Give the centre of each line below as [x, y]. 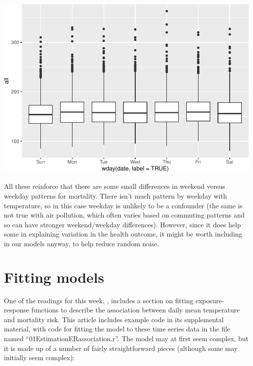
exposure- [210, 300]
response [17, 310]
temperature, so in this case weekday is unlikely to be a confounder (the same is [123, 205]
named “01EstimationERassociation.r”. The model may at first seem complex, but [126, 338]
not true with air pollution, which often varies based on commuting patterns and [124, 215]
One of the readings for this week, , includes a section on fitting [99, 300]
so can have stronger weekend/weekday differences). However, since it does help [122, 224]
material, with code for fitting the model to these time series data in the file [117, 329]
